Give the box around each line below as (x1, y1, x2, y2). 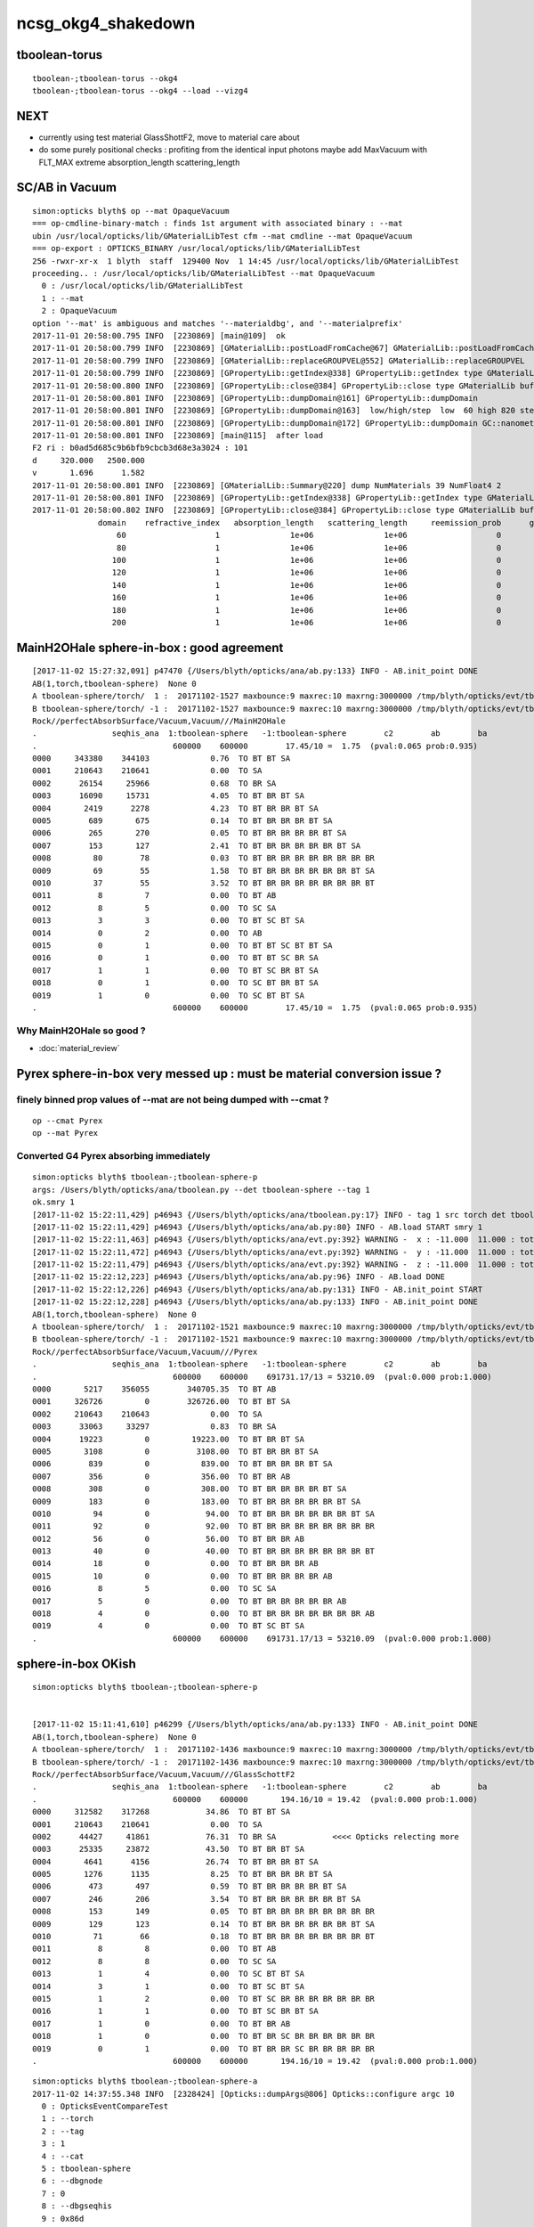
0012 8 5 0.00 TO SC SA (32, 902, 277, 913)
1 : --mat (41, 293, 85, 303)
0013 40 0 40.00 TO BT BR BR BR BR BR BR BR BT (32, 1546, 376, 1556)
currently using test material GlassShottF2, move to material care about (38, 132, 300, 143)
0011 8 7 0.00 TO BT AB (32, 891, 277, 901)
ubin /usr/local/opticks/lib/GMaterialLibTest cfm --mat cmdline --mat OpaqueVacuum (32, 231, 413, 241)
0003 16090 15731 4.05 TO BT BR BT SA (32, 791, 304, 801)
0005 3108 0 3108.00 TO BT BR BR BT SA (32, 1446, 320, 1456)
